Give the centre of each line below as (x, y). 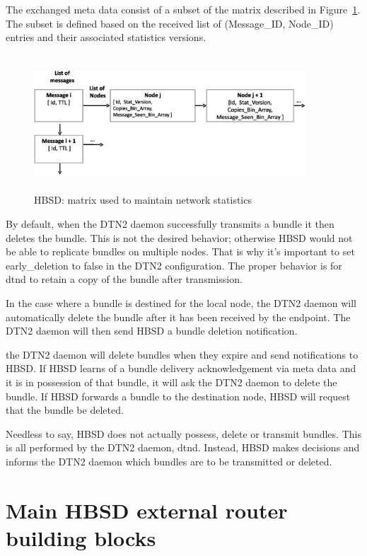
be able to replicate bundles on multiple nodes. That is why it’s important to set (180, 251)
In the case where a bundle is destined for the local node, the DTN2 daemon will (181, 302)
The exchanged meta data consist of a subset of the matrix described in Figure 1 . (183, 9)
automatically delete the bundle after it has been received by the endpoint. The (178, 317)
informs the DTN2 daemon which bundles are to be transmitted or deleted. (169, 461)
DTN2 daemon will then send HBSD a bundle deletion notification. (152, 331)
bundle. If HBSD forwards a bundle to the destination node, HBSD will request (178, 396)
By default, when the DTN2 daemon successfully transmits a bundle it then (170, 223)
